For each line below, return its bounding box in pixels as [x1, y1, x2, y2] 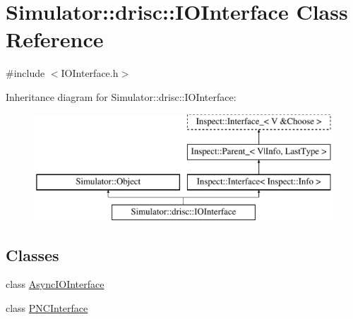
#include [6, 66, 45, 80]
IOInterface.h [61, 66, 119, 80]
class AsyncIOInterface [6, 277, 104, 291]
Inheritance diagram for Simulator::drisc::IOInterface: [6, 89, 237, 104]
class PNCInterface [6, 301, 88, 315]
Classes [6, 243, 59, 265]
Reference [6, 25, 104, 54]
